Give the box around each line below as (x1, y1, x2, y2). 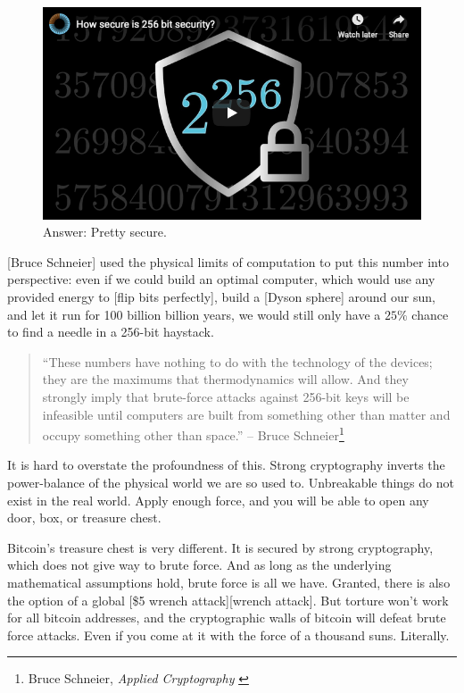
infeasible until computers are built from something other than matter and (42, 405, 451, 423)
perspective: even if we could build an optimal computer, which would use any (7, 270, 435, 288)
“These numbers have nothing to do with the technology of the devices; (42, 352, 433, 371)
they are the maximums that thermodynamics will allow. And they (42, 370, 409, 388)
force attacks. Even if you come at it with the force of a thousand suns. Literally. (7, 625, 450, 644)
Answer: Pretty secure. (43, 222, 167, 241)
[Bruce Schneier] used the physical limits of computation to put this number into (7, 252, 449, 271)
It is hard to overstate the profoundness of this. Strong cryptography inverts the (7, 455, 445, 474)
